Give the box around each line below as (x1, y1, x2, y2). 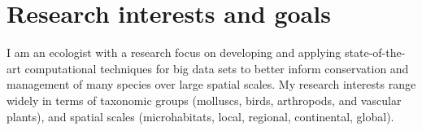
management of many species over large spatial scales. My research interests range (7, 76, 416, 93)
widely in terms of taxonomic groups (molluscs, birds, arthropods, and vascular (7, 91, 402, 108)
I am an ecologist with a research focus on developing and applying (7, 44, 342, 61)
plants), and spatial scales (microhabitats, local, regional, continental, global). (7, 107, 394, 124)
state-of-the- (345, 44, 406, 61)
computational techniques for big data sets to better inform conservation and (24, 59, 409, 76)
